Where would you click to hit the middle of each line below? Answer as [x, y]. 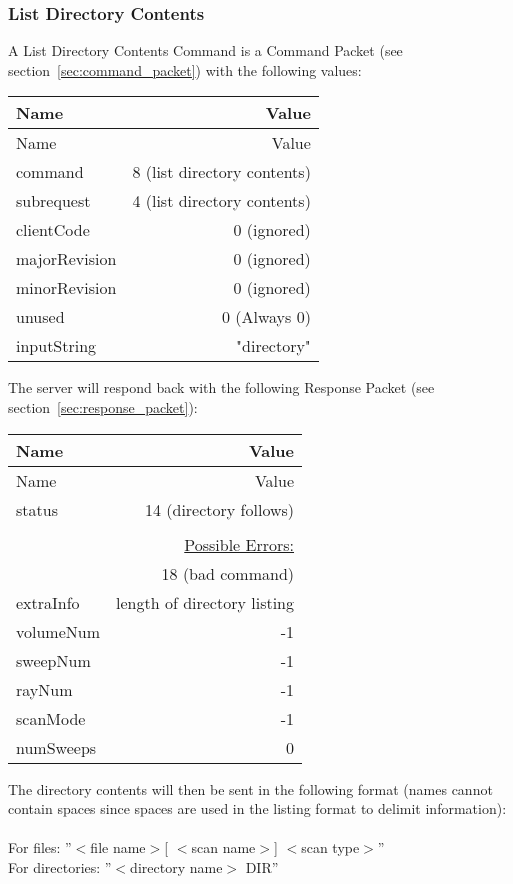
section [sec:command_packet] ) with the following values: [185, 69]
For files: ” [40, 847]
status [37, 509]
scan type [330, 847]
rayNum [44, 689]
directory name [176, 866]
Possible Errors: [239, 544]
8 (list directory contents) [221, 172]
